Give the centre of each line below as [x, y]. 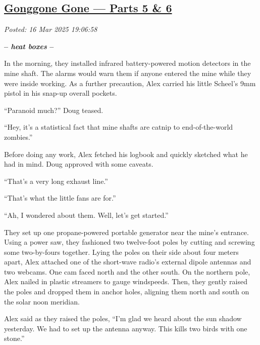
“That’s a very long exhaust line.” [56, 181]
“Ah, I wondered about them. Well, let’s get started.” [86, 215]
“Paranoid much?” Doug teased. [54, 110]
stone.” [14, 338]
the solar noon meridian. [42, 301]
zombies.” [18, 137]
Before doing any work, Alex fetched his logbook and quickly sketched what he [126, 154]
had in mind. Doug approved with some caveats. [79, 164]
